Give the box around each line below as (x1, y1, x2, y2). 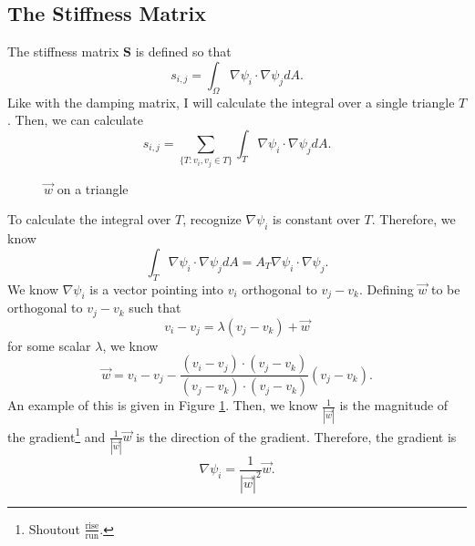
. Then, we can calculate (7, 110, 143, 129)
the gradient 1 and (7, 424, 106, 446)
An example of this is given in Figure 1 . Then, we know (7, 396, 318, 415)
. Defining (358, 279, 414, 298)
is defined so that (135, 42, 232, 61)
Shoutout (28, 519, 80, 538)
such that (129, 298, 181, 317)
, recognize (182, 210, 242, 229)
